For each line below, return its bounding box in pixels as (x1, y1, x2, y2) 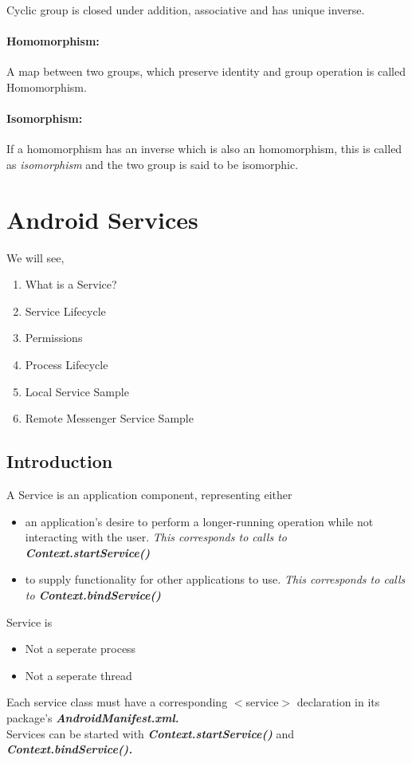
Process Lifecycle (25, 356, 108, 373)
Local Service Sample (25, 383, 129, 399)
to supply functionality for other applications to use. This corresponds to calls (25, 571, 406, 588)
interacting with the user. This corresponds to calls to (25, 529, 287, 545)
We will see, (6, 249, 65, 265)
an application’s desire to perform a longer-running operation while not (25, 513, 374, 529)
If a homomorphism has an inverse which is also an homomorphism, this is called (6, 140, 402, 157)
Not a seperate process (25, 640, 136, 657)
